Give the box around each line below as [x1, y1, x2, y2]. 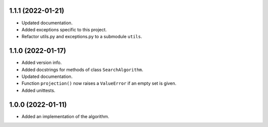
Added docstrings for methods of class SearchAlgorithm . [21, 66, 143, 72]
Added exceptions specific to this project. [21, 26, 107, 32]
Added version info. [21, 60, 62, 65]
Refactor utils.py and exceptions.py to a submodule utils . [21, 34, 142, 40]
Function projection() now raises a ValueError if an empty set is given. [21, 80, 177, 86]
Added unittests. [21, 87, 56, 93]
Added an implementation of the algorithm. [21, 113, 109, 119]
